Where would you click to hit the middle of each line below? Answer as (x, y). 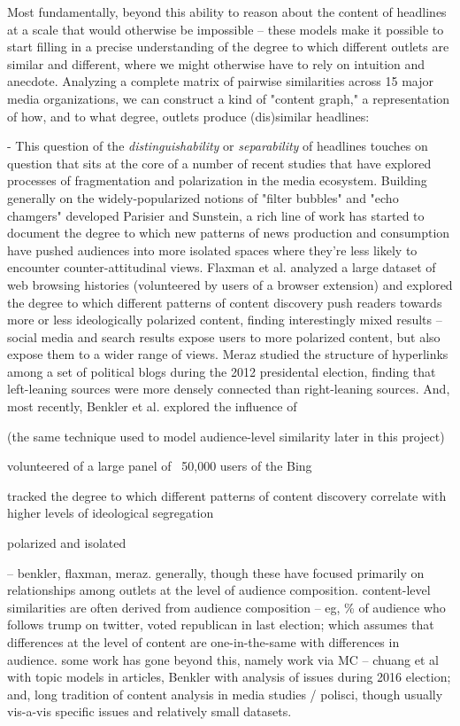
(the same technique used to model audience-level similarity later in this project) (226, 436)
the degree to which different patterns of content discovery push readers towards (225, 302)
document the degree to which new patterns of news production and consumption (229, 233)
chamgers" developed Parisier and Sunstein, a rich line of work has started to (216, 215)
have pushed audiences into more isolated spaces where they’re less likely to (212, 250)
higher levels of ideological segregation (111, 513)
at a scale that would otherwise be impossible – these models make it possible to (226, 29)
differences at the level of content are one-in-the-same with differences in (203, 642)
